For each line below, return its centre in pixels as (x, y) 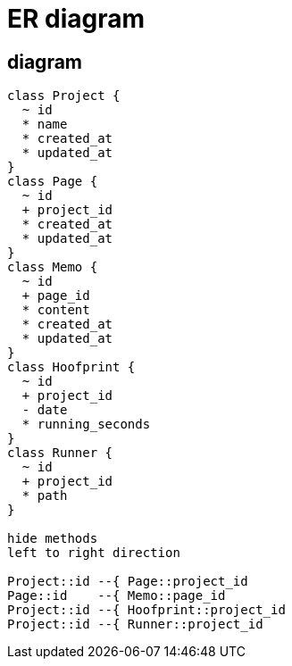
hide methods (53, 539)
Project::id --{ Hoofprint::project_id (146, 610)
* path (45, 496)
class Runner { (60, 453)
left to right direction (94, 553)
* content (56, 310)
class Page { (53, 182)
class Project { (64, 96)
